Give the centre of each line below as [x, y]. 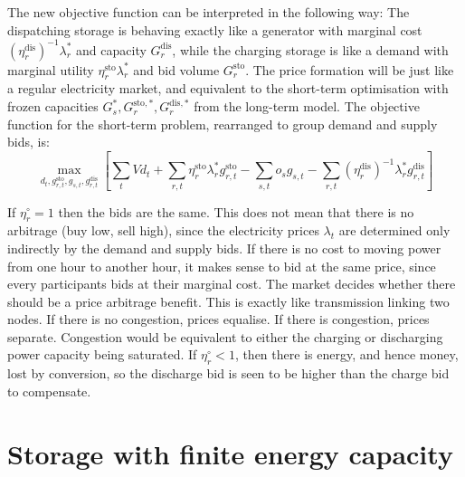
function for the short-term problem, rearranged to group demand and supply [223, 124]
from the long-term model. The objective [307, 106]
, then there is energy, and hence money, [346, 354]
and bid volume [176, 69]
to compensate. [49, 391]
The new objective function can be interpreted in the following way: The [209, 12]
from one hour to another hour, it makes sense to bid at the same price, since [222, 266]
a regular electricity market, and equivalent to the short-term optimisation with [228, 88]
